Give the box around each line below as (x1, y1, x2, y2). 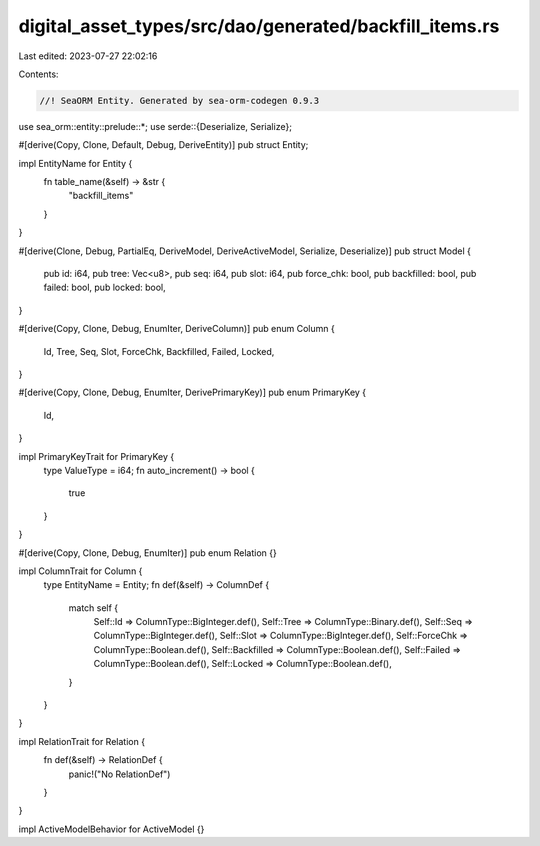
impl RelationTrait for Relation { (18, 735, 145, 747)
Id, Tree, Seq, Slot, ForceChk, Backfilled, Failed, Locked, (43, 345, 275, 357)
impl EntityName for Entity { (18, 157, 133, 169)
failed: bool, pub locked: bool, (43, 281, 167, 294)
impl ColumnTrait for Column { (18, 565, 143, 577)
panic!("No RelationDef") (68, 768, 171, 780)
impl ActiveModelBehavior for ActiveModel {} (18, 823, 205, 835)
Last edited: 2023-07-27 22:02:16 (18, 50, 158, 62)
